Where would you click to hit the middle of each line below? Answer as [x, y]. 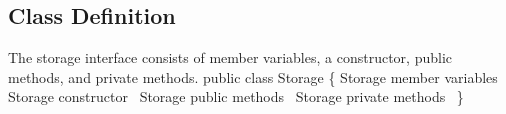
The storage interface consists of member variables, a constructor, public [230, 57]
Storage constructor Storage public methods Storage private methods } [236, 96]
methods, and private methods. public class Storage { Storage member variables [253, 76]
